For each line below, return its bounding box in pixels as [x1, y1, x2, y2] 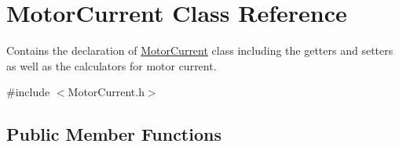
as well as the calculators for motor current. [6, 57, 217, 73]
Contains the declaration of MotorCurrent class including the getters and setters [6, 42, 394, 59]
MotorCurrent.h [68, 84, 145, 100]
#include [6, 84, 50, 100]
